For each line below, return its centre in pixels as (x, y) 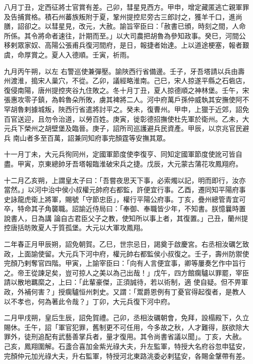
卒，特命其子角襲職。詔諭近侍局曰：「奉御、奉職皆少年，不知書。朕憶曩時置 (125, 209)
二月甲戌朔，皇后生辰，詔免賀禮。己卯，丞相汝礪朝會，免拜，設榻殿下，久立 (126, 318)
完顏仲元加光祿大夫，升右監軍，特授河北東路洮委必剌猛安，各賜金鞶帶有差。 (126, 355)
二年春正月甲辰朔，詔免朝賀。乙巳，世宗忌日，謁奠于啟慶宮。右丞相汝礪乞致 (126, 244)
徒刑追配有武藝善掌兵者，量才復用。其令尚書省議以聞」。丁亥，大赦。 (135, 337)
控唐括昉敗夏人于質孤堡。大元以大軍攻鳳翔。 (75, 227)
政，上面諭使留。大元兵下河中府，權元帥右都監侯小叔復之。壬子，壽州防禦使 (126, 253)
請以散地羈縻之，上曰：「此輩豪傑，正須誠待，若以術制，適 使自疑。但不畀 (123, 282)
